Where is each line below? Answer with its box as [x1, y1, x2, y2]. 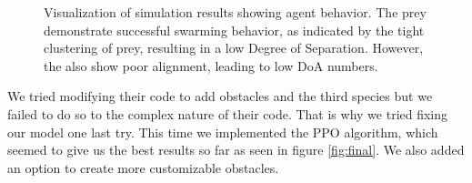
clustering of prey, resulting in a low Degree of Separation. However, [44, 38, 424, 57]
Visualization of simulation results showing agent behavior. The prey [44, 3, 427, 21]
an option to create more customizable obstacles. [7, 158, 279, 177]
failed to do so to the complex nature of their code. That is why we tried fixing [7, 104, 448, 123]
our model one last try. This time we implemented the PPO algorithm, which [7, 122, 438, 141]
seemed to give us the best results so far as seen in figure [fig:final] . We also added [7, 140, 465, 159]
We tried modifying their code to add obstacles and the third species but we [7, 86, 433, 106]
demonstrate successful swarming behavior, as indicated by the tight [44, 20, 425, 39]
